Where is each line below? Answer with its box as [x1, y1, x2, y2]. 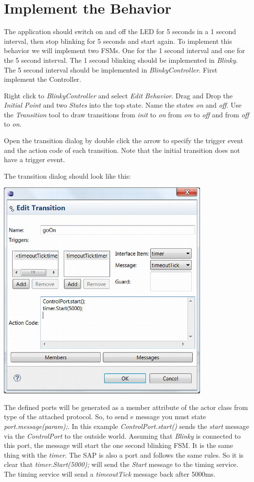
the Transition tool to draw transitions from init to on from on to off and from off [4, 109, 249, 119]
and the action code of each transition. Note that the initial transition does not [4, 145, 240, 155]
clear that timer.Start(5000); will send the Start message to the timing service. [4, 459, 238, 469]
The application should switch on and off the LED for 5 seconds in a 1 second [4, 26, 236, 37]
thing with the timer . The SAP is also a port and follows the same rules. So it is [4, 449, 244, 460]
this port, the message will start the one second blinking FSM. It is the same [4, 440, 233, 450]
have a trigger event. [4, 154, 65, 165]
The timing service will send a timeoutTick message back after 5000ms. [4, 468, 216, 479]
